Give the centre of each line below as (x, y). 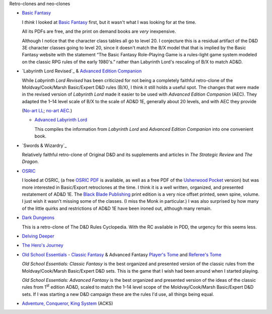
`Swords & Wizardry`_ (44, 145)
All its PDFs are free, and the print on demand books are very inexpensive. (99, 31)
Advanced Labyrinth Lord (61, 120)
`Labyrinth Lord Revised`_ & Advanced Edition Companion (82, 71)
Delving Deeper (38, 236)
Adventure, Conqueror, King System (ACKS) (67, 303)
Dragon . (30, 162)
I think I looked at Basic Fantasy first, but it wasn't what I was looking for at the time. (109, 22)
